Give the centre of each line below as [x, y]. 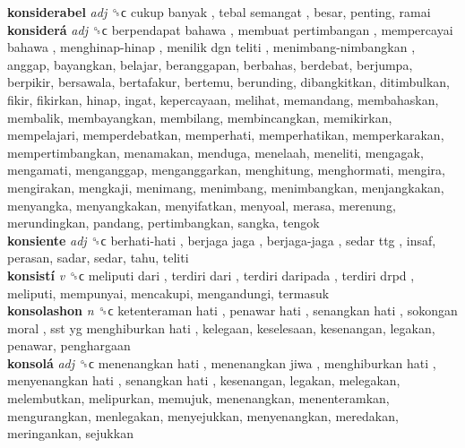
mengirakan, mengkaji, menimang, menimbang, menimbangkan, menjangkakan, [226, 187]
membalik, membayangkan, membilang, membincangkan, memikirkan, [200, 117]
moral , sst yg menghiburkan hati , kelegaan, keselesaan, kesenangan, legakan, [221, 327]
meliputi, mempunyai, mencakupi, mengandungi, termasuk [168, 293]
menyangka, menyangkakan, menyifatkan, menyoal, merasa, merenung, [202, 205]
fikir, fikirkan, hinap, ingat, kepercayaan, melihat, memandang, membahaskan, [223, 99]
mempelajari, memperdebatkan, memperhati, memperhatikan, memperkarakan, [226, 135]
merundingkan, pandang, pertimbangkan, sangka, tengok [164, 223]
